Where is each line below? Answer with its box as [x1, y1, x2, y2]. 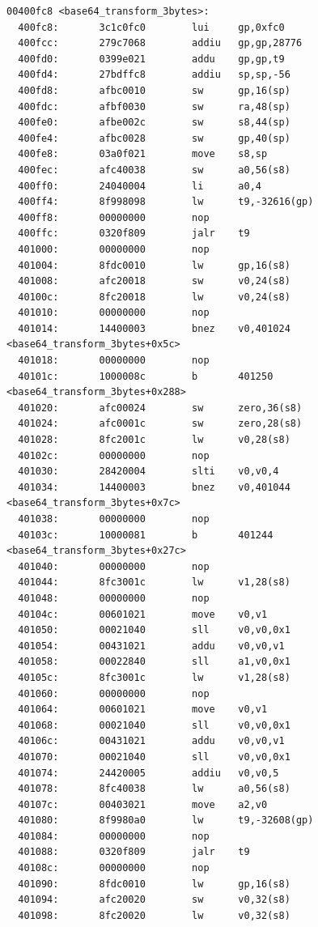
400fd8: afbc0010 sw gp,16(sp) [18, 84, 290, 96]
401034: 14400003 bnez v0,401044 [18, 481, 290, 493]
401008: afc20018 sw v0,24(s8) [18, 275, 290, 287]
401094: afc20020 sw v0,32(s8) [18, 894, 290, 906]
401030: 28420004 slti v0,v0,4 [18, 466, 279, 478]
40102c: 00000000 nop [18, 449, 210, 461]
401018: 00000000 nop [18, 355, 210, 367]
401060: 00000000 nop [18, 687, 210, 700]
